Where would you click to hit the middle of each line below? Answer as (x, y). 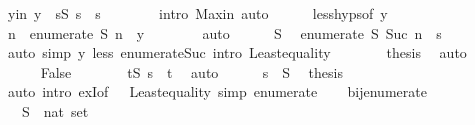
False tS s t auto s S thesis (191, 71)
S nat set (55, 110)
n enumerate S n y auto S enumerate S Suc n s (224, 32)
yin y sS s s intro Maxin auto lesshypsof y (197, 13)
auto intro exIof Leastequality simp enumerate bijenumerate (217, 91)
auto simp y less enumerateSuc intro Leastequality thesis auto (237, 52)
